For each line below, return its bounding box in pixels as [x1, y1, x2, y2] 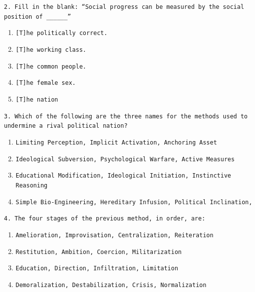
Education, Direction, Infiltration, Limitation [15, 265, 179, 272]
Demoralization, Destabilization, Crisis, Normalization [15, 281, 207, 289]
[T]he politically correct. [15, 30, 108, 37]
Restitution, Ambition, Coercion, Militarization [15, 248, 182, 255]
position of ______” [4, 13, 72, 20]
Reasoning [15, 182, 48, 189]
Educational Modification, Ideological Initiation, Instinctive [15, 172, 231, 180]
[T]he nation [15, 96, 58, 103]
